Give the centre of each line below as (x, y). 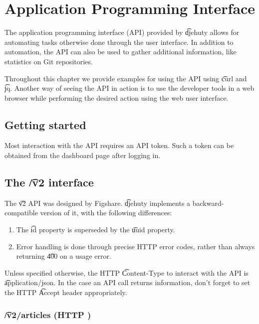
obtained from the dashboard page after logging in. (83, 155)
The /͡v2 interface (49, 182)
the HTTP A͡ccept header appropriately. (66, 292)
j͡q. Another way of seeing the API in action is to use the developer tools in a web (129, 88)
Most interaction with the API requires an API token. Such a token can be (119, 145)
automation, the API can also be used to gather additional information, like (121, 52)
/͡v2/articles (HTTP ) (48, 314)
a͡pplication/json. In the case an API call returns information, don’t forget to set (128, 282)
